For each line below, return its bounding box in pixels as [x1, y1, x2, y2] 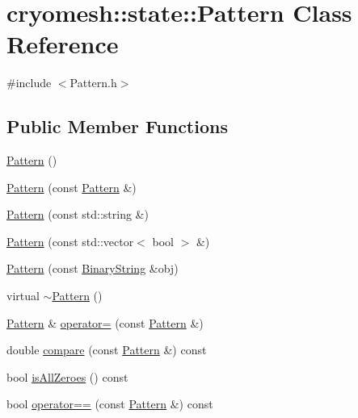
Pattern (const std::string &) [6, 206, 149, 223]
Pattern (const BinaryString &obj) [6, 260, 179, 277]
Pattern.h [69, 74, 117, 91]
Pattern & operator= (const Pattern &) [6, 314, 204, 331]
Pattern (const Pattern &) [6, 178, 137, 195]
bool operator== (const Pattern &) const [6, 395, 213, 412]
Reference [6, 27, 119, 61]
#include [6, 74, 52, 91]
